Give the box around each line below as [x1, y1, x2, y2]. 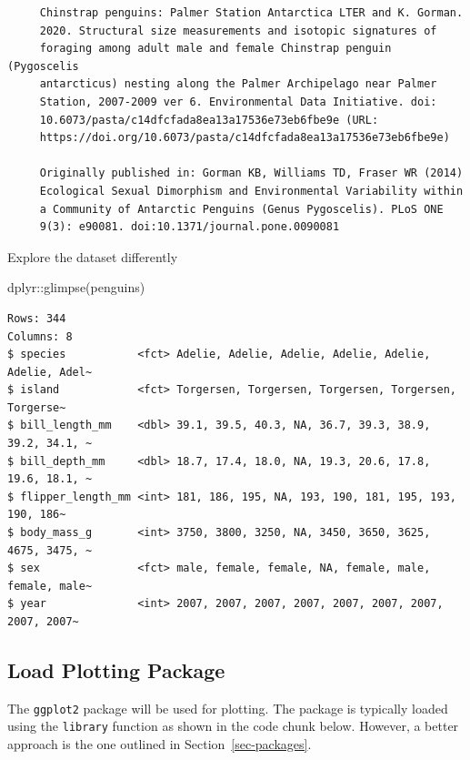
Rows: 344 [7, 311, 66, 325]
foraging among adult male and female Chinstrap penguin [39, 42, 392, 56]
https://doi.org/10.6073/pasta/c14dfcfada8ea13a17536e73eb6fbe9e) [39, 131, 450, 145]
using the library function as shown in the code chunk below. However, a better [7, 716, 459, 735]
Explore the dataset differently [7, 247, 178, 266]
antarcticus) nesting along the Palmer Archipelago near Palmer [39, 77, 437, 91]
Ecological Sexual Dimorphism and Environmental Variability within [39, 184, 464, 198]
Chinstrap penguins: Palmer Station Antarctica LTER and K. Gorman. [39, 6, 464, 19]
